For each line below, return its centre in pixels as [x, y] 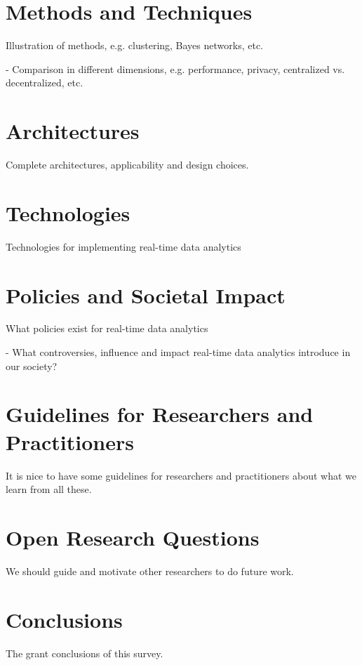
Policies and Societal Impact [146, 295]
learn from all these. [49, 489]
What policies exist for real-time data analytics [107, 328]
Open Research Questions [133, 537]
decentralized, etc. [45, 83]
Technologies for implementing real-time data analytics [123, 246]
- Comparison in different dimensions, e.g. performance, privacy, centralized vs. [175, 68]
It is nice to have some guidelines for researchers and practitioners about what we [181, 475]
